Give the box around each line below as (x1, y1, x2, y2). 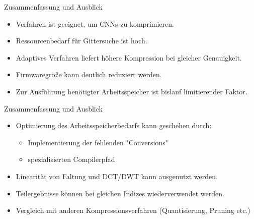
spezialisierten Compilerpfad (28, 154, 115, 165)
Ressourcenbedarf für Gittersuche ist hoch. (16, 35, 147, 46)
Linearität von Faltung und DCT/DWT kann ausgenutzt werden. (16, 171, 218, 181)
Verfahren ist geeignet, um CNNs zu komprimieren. (16, 18, 174, 29)
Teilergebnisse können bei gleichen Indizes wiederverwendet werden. (16, 188, 224, 198)
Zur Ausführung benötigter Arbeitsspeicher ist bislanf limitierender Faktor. (16, 86, 247, 96)
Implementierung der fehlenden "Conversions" (28, 137, 168, 147)
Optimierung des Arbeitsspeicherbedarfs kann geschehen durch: (16, 120, 212, 131)
